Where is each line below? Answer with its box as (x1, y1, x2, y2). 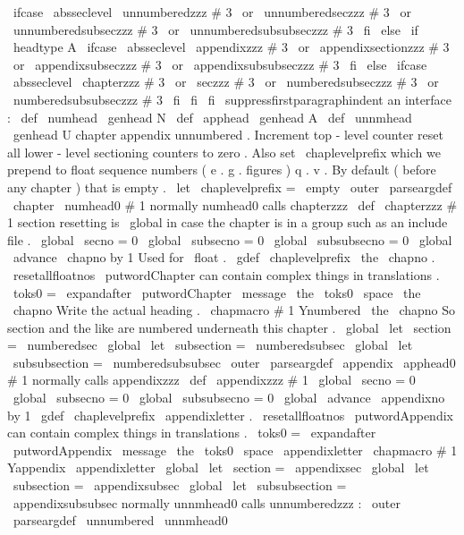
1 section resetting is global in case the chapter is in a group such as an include (7, 213, 448, 232)
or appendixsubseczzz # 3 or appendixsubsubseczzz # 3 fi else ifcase (13, 55, 427, 73)
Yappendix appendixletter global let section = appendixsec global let (7, 458, 429, 477)
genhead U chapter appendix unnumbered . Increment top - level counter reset (13, 125, 443, 144)
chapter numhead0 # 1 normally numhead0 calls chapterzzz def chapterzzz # (13, 195, 458, 214)
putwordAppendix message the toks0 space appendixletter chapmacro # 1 (13, 440, 458, 459)
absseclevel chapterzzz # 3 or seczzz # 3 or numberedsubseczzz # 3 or (13, 72, 439, 91)
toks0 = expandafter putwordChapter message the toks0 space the (13, 283, 421, 301)
